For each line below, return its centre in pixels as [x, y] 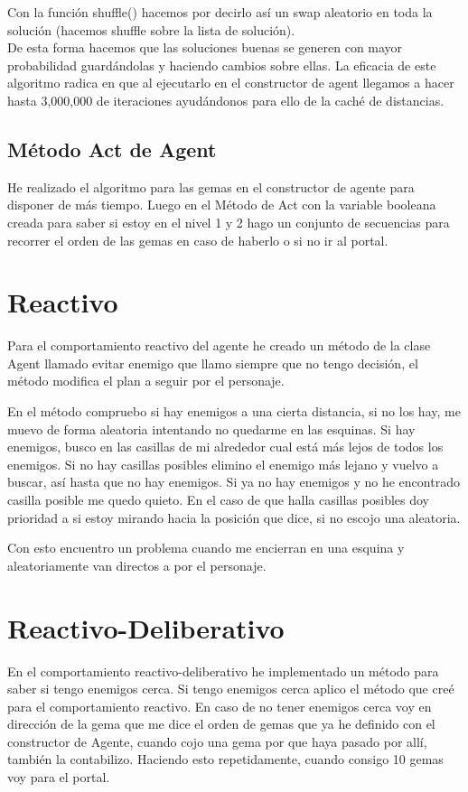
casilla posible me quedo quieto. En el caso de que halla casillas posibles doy [218, 500]
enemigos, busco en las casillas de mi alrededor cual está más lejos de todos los [225, 447]
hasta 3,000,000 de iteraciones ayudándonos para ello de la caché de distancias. [226, 100]
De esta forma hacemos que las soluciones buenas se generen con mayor [205, 47]
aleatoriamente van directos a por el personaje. [137, 565]
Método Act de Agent [112, 149]
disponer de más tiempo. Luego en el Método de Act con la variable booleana [222, 205]
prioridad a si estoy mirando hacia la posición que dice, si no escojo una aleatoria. [234, 517]
